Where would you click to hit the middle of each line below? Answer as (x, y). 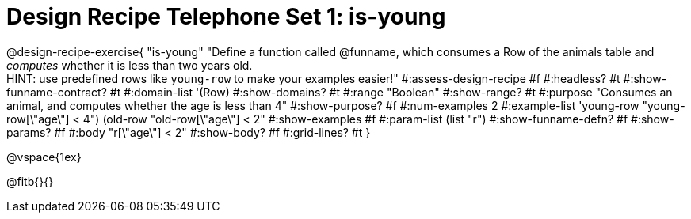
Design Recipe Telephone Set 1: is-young (226, 17)
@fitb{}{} (30, 181)
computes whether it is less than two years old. (130, 65)
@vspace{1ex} (44, 157)
